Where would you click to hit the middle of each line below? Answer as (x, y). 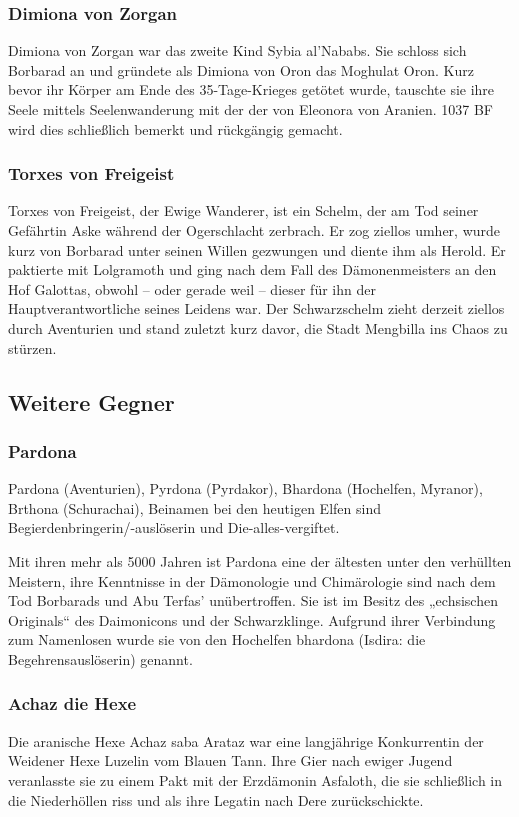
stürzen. (32, 347)
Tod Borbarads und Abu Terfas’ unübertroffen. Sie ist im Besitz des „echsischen (253, 600)
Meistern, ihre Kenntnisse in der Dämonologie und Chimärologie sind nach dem (252, 580)
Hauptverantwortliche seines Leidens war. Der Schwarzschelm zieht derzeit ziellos (256, 308)
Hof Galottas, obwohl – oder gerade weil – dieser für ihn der (192, 288)
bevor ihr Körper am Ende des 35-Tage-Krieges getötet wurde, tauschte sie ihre (251, 89)
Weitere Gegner (91, 401)
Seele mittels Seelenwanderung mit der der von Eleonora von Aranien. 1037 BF (251, 109)
